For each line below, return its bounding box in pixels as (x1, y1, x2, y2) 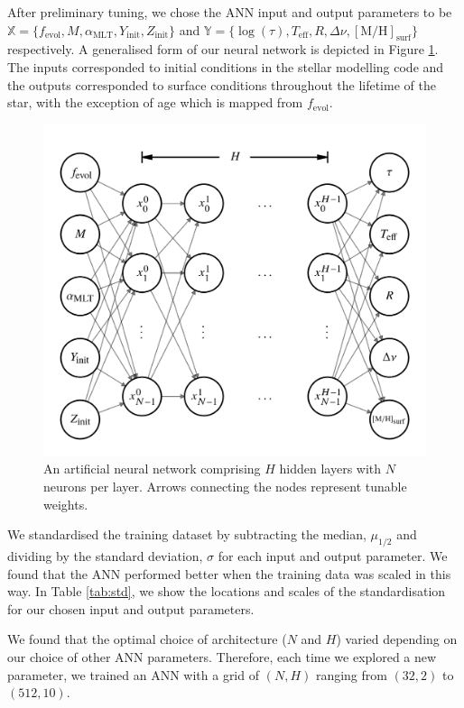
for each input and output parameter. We (218, 547, 448, 565)
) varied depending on (336, 630, 458, 648)
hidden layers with (279, 459, 382, 478)
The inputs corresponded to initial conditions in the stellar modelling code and (7, 57, 444, 76)
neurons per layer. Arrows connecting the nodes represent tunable (43, 477, 407, 496)
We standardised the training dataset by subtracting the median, (7, 525, 367, 544)
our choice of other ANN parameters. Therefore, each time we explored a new (7, 648, 437, 666)
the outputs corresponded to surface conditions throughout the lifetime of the (7, 75, 436, 94)
